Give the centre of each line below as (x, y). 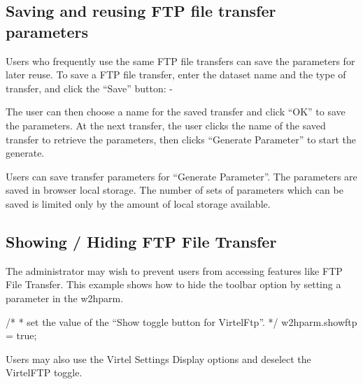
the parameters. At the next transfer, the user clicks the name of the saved (166, 125)
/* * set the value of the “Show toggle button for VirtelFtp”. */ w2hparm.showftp (181, 321)
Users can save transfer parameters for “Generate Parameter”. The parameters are (181, 176)
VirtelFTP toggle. (44, 372)
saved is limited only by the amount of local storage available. (138, 203)
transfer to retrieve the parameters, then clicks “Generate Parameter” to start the (181, 139)
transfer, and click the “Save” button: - (89, 88)
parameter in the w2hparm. (65, 298)
